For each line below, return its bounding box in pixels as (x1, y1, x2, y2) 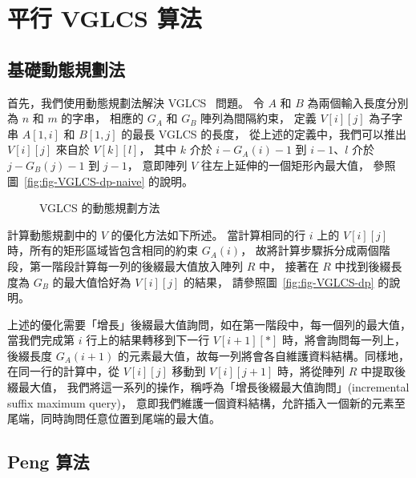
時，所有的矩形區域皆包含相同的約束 (7, 242, 198, 259)
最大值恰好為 (63, 273, 131, 290)
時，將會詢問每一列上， (281, 331, 406, 348)
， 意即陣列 (127, 156, 188, 173)
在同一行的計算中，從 (7, 363, 119, 380)
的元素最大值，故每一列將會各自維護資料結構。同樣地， (117, 347, 410, 364)
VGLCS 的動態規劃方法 (39, 199, 160, 216)
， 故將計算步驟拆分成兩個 (240, 242, 379, 259)
